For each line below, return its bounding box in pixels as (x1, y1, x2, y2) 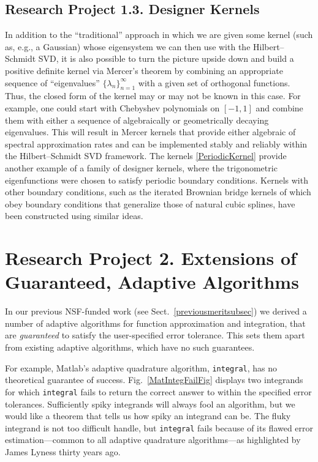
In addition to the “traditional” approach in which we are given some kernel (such (5, 28, 313, 41)
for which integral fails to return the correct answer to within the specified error (5, 385, 312, 398)
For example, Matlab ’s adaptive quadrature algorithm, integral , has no (5, 361, 278, 374)
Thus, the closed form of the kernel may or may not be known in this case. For (5, 89, 301, 102)
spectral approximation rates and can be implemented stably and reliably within (5, 137, 308, 150)
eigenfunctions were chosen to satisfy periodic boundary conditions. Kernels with (5, 173, 308, 186)
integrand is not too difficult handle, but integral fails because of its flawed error (5, 421, 314, 434)
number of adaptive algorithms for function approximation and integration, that (5, 316, 306, 329)
